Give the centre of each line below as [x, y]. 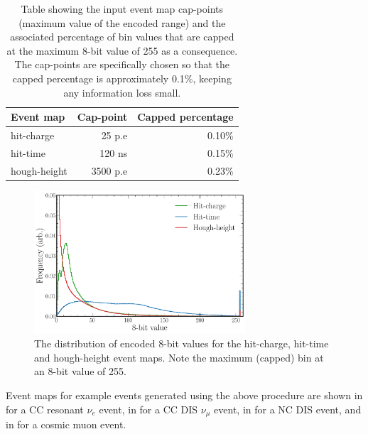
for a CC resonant [45, 409]
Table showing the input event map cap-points [122, 9]
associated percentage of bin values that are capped [122, 37]
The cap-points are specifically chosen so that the [122, 64]
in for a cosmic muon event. [66, 424]
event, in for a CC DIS [148, 409]
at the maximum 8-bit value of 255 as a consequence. [122, 50]
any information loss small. [122, 92]
